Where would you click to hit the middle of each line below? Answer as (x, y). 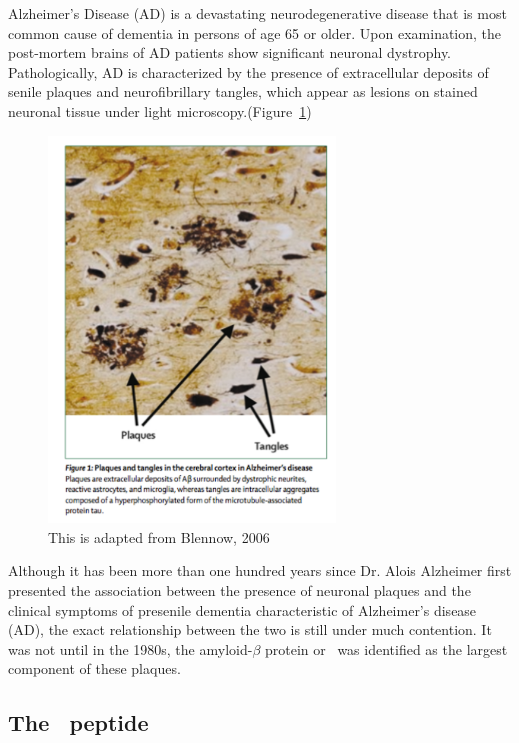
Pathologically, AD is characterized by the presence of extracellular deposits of (248, 71)
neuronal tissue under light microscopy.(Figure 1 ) (160, 110)
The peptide (78, 722)
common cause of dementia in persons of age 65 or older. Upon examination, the (255, 32)
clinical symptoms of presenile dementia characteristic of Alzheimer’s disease (242, 609)
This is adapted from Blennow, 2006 (159, 536)
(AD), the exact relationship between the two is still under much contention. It (250, 629)
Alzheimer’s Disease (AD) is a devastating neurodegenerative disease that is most (257, 13)
